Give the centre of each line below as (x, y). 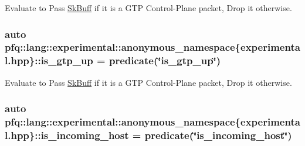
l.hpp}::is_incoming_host (67, 135)
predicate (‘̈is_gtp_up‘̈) (165, 60)
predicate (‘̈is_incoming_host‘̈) (218, 135)
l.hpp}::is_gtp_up (49, 60)
